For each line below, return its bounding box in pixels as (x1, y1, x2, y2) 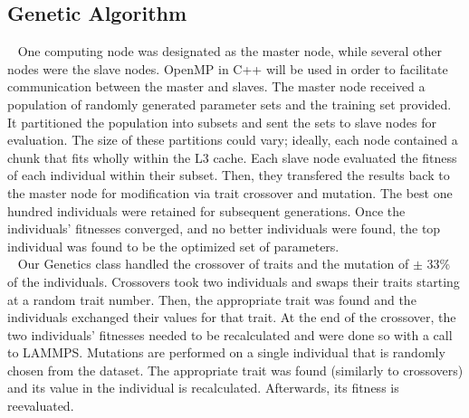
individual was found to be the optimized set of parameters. (7, 236, 340, 255)
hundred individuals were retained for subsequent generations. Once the (7, 201, 406, 220)
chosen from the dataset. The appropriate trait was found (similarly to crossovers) (7, 360, 464, 379)
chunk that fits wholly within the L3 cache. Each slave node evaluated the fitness (7, 147, 457, 166)
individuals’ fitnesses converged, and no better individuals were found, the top (7, 219, 441, 238)
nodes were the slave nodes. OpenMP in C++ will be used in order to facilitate (7, 59, 448, 78)
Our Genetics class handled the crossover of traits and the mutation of (17, 254, 409, 273)
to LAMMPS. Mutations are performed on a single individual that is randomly (7, 343, 445, 362)
